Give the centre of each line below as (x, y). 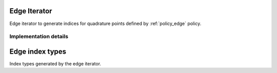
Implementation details (39, 37)
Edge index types (38, 51)
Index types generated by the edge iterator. (55, 63)
